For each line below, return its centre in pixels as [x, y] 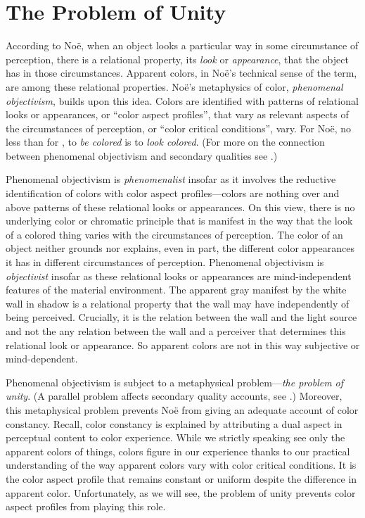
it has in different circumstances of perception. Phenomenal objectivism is [165, 262]
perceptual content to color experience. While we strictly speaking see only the [175, 437]
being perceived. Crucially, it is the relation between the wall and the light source [181, 317]
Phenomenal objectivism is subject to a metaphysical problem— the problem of [175, 382]
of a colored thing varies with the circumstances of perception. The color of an [174, 234]
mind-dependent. [42, 359]
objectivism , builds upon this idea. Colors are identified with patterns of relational [182, 100]
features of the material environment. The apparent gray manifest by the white [176, 290]
